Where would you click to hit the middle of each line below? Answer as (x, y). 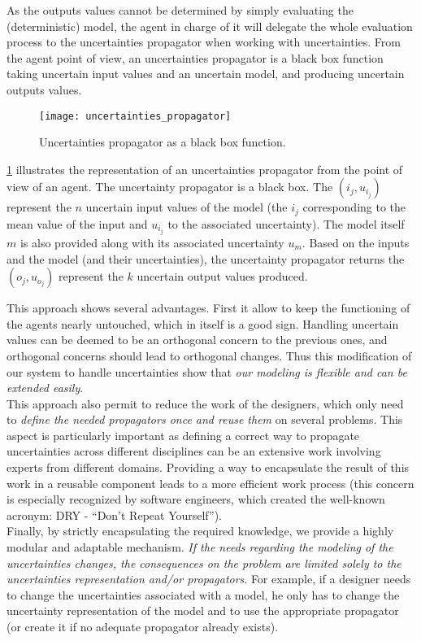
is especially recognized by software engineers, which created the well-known (196, 499)
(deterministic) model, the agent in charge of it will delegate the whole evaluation (210, 26)
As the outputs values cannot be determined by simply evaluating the (180, 10)
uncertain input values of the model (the (187, 207)
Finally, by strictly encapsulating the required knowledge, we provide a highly (200, 531)
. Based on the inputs (356, 242)
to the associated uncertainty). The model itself (286, 223)
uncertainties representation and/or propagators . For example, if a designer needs (209, 579)
